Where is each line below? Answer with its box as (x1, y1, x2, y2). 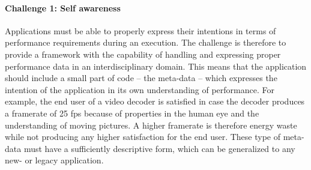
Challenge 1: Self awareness (5, 1, 121, 14)
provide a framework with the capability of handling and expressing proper (5, 47, 281, 60)
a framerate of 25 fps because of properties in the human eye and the (5, 106, 259, 119)
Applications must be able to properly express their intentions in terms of (5, 24, 276, 37)
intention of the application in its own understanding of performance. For (5, 83, 274, 96)
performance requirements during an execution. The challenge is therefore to (5, 36, 286, 49)
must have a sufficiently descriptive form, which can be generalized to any (23, 142, 295, 154)
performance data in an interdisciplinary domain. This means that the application (5, 59, 307, 72)
